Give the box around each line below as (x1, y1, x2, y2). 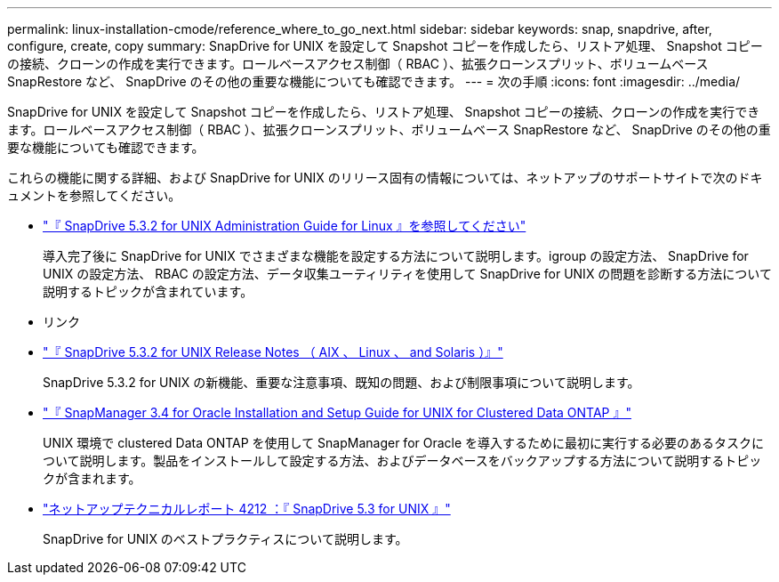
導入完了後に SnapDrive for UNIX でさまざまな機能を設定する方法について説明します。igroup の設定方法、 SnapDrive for (43, 248, 749, 263)
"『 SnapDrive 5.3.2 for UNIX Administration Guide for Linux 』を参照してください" (43, 218, 526, 233)
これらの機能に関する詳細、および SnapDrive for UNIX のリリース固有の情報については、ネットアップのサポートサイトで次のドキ (7, 170, 763, 185)
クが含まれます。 (43, 471, 141, 486)
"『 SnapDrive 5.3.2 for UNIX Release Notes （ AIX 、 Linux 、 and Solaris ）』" (43, 344, 503, 360)
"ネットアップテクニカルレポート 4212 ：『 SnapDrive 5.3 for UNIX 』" (43, 501, 451, 516)
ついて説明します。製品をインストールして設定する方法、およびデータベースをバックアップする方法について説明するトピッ (43, 453, 762, 468)
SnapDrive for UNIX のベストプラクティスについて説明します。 (43, 531, 408, 546)
